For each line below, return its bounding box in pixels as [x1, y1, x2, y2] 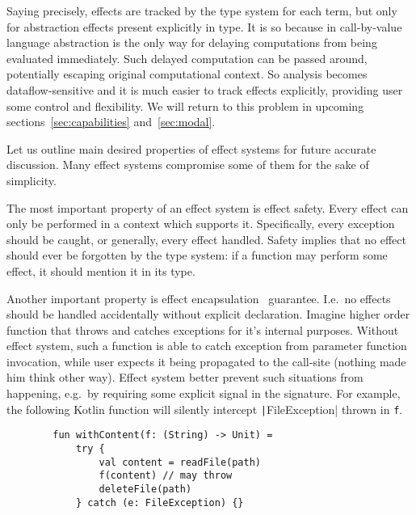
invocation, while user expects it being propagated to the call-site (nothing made [6, 352, 406, 369]
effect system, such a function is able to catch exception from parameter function [6, 337, 407, 354]
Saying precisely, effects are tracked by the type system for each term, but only [6, 2, 397, 19]
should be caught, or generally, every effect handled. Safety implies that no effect [6, 230, 406, 247]
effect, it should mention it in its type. [6, 262, 195, 279]
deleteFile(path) [99, 483, 192, 495]
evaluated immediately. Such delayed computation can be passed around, [6, 49, 368, 66]
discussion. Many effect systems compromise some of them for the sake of [6, 156, 369, 173]
